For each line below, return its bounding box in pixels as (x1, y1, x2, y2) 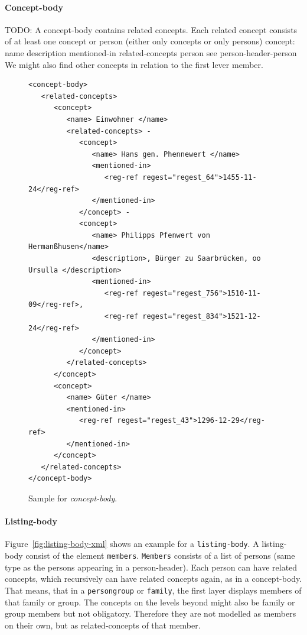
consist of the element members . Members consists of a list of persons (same (25, 549, 295, 561)
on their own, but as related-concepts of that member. (5, 618, 201, 631)
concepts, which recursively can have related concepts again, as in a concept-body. (5, 572, 302, 585)
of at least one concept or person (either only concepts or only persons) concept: (5, 35, 295, 47)
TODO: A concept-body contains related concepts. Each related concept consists (5, 23, 298, 35)
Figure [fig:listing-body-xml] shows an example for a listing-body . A (5, 537, 259, 550)
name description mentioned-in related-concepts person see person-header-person (5, 46, 297, 59)
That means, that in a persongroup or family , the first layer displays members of (5, 584, 302, 596)
